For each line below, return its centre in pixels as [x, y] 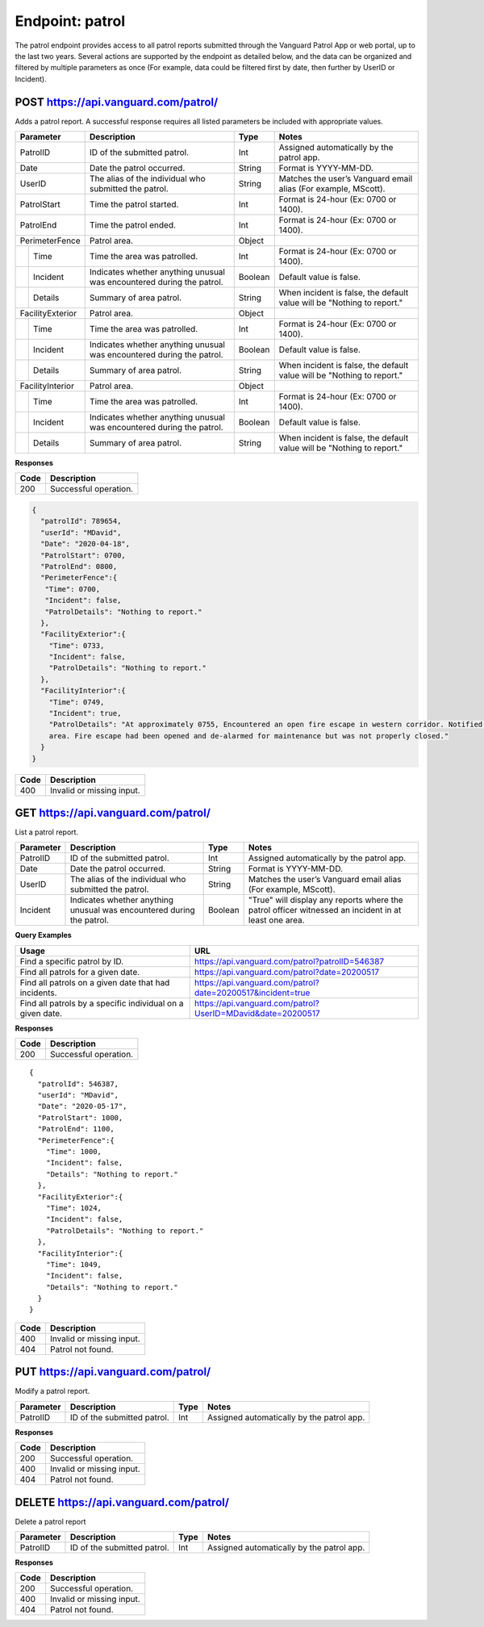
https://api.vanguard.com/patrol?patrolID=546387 [289, 961]
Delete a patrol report [50, 1521]
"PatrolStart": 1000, [80, 1117]
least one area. [277, 920]
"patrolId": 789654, [81, 521]
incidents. [38, 993]
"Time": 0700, [73, 589]
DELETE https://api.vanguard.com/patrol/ [122, 1502]
